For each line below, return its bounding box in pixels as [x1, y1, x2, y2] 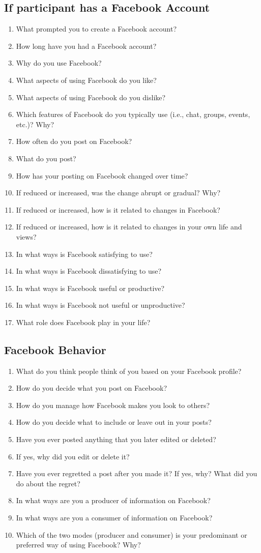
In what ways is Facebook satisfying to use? [16, 248, 153, 259]
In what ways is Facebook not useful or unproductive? [16, 300, 185, 310]
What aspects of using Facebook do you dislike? [16, 92, 166, 102]
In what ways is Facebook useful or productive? [16, 282, 165, 293]
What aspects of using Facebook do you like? [16, 74, 157, 85]
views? [16, 231, 37, 242]
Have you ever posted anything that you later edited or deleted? [16, 434, 216, 445]
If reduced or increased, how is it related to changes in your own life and [16, 221, 242, 232]
